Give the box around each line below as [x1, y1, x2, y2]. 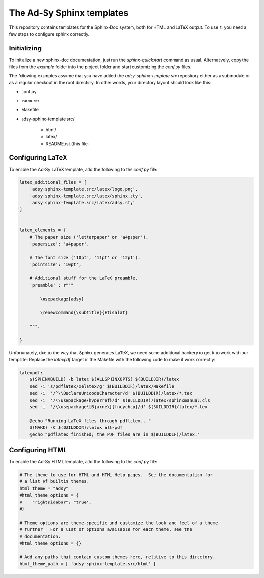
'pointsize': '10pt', [29, 262, 82, 267]
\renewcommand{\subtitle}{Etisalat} [40, 310, 128, 316]
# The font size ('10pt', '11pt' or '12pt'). [29, 255, 141, 260]
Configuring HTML [9, 446, 67, 454]
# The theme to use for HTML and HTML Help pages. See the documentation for [19, 472, 213, 477]
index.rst [21, 98, 39, 103]
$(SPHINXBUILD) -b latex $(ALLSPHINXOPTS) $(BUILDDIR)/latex [29, 377, 179, 382]
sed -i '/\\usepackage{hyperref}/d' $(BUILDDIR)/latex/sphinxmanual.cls [29, 397, 210, 403]
